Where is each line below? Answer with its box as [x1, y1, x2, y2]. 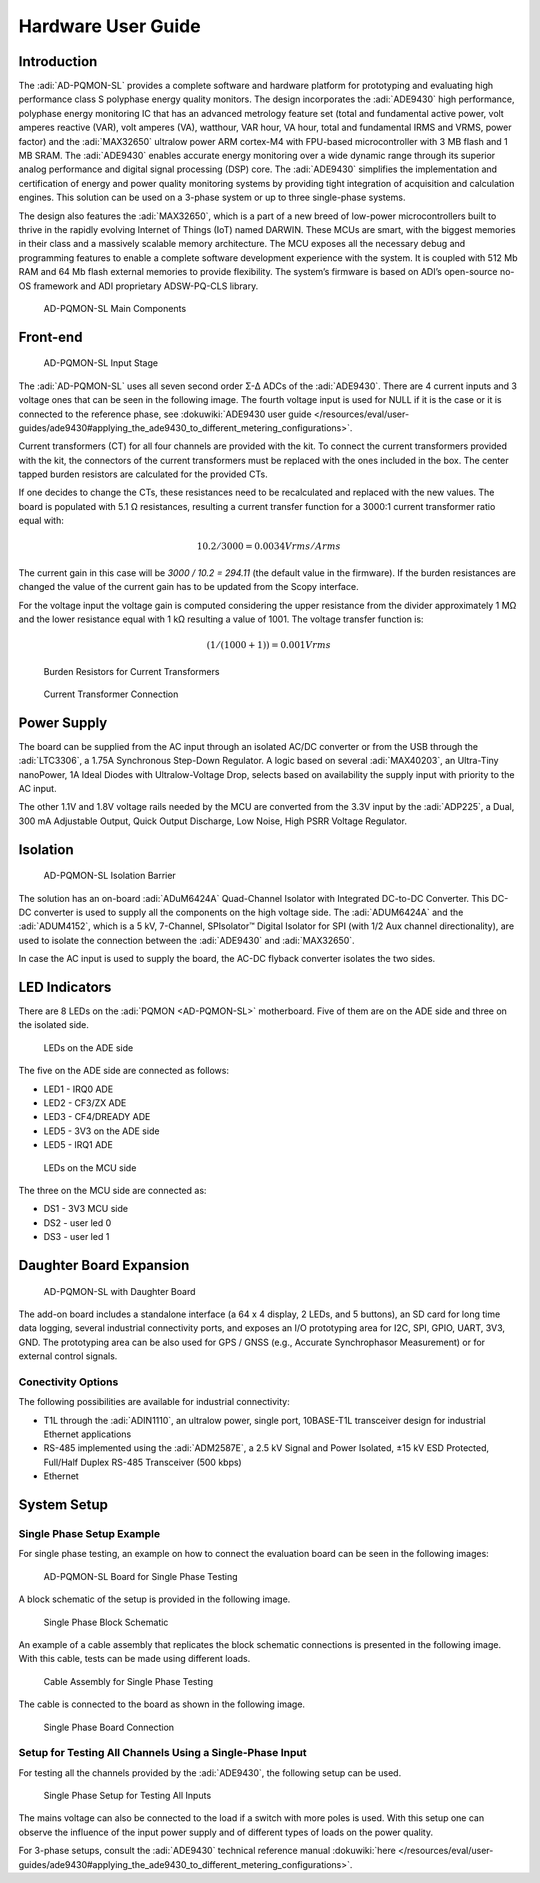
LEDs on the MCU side [43, 1161, 137, 1174]
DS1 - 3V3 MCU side [43, 1203, 129, 1215]
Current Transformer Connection [43, 688, 179, 700]
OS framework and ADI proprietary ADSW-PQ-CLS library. [18, 280, 259, 292]
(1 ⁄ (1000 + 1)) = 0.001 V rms [206, 640, 332, 651]
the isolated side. [18, 1019, 90, 1031]
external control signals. [18, 1350, 118, 1362]
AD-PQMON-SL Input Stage [43, 357, 159, 369]
